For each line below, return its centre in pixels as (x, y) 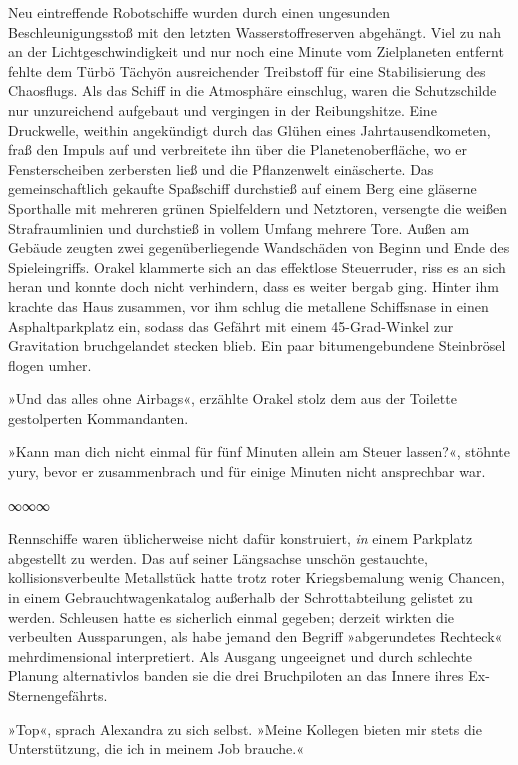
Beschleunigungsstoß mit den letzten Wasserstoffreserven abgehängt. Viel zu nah (255, 31)
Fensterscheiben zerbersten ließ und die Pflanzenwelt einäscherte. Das (221, 168)
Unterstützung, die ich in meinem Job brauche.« (156, 748)
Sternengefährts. (58, 695)
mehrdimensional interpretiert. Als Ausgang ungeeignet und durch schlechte (240, 655)
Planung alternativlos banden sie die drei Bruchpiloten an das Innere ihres (236, 675)
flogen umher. (50, 364)
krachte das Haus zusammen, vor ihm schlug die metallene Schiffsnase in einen (248, 305)
